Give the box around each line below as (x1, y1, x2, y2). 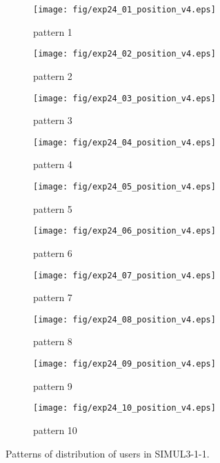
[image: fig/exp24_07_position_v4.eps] (33, 270, 216, 280)
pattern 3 (33, 113, 72, 127)
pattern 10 (33, 422, 77, 437)
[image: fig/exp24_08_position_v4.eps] (33, 314, 216, 325)
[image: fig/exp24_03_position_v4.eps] (33, 93, 216, 103)
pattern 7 (33, 290, 72, 305)
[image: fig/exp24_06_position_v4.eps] (33, 226, 216, 236)
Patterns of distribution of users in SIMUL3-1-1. (6, 446, 210, 460)
